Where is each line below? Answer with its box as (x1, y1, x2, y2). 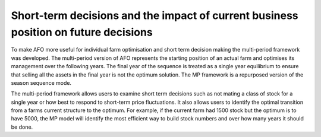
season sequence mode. (11, 79, 71, 86)
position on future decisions (11, 26, 153, 39)
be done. (11, 123, 33, 130)
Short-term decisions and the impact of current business (11, 9, 298, 22)
